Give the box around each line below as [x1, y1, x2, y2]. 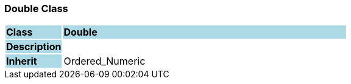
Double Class [4, 2, 68, 15]
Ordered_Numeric [63, 55, 146, 68]
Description [6, 40, 62, 53]
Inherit [6, 55, 37, 68]
